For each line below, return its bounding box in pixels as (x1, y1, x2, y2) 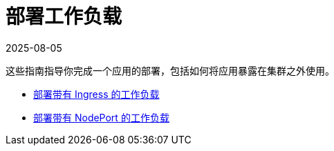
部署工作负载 (6, 5, 122, 28)
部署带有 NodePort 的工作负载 (33, 111, 169, 123)
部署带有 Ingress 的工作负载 (33, 88, 160, 100)
